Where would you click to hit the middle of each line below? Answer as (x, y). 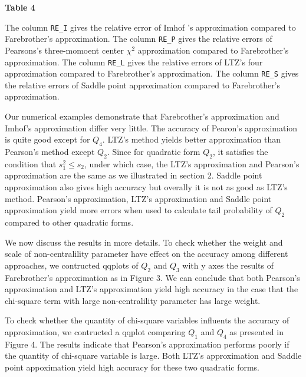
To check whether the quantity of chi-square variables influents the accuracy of (147, 320)
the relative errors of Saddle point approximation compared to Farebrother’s (143, 85)
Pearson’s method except (50, 151)
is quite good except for (47, 139)
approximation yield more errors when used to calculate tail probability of (139, 210)
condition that (31, 163)
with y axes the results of (228, 265)
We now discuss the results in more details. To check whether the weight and (144, 242)
